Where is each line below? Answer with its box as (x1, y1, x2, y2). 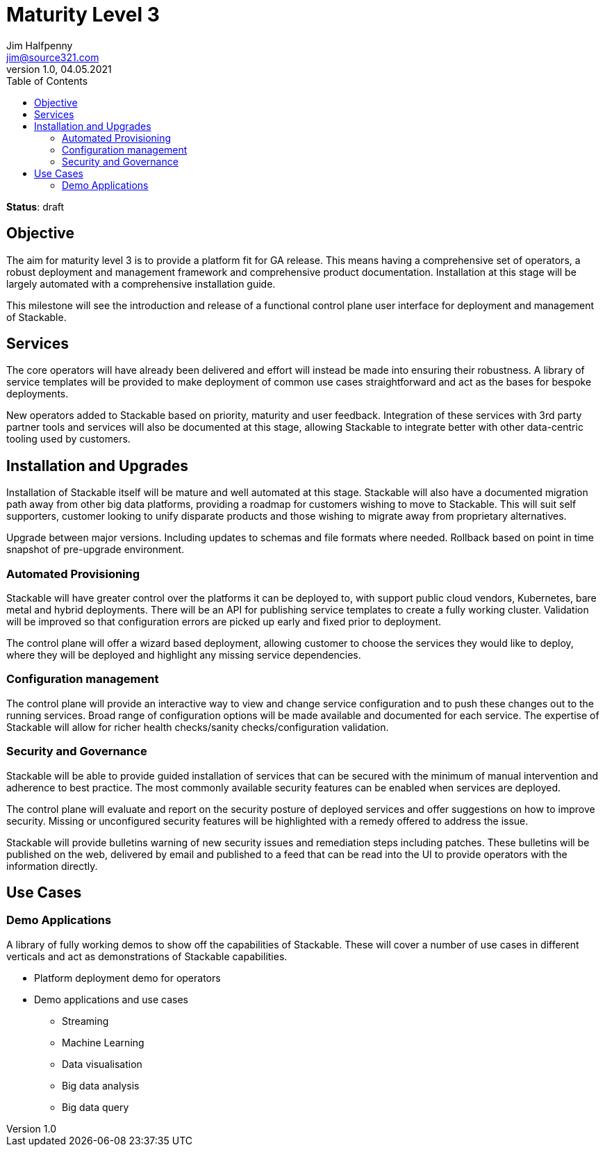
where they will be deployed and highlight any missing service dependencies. (6, 649, 361, 661)
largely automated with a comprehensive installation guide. (6, 277, 276, 290)
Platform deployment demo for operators (34, 971, 221, 984)
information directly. (6, 859, 98, 872)
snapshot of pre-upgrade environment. (6, 543, 185, 556)
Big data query (62, 1101, 129, 1113)
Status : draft (6, 200, 65, 213)
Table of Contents (6, 74, 88, 87)
